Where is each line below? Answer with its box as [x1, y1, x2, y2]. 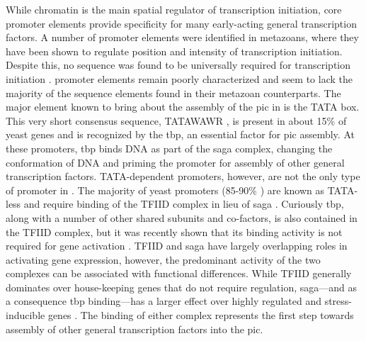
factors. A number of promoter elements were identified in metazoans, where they [6, 30, 359, 45]
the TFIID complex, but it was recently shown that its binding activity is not [6, 224, 343, 239]
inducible [6, 308, 45, 323]
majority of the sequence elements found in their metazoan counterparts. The [6, 85, 341, 100]
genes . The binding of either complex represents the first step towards [47, 308, 354, 323]
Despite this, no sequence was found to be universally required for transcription [6, 57, 351, 72]
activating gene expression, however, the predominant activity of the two [6, 252, 321, 267]
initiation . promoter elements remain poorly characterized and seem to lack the [6, 71, 353, 86]
